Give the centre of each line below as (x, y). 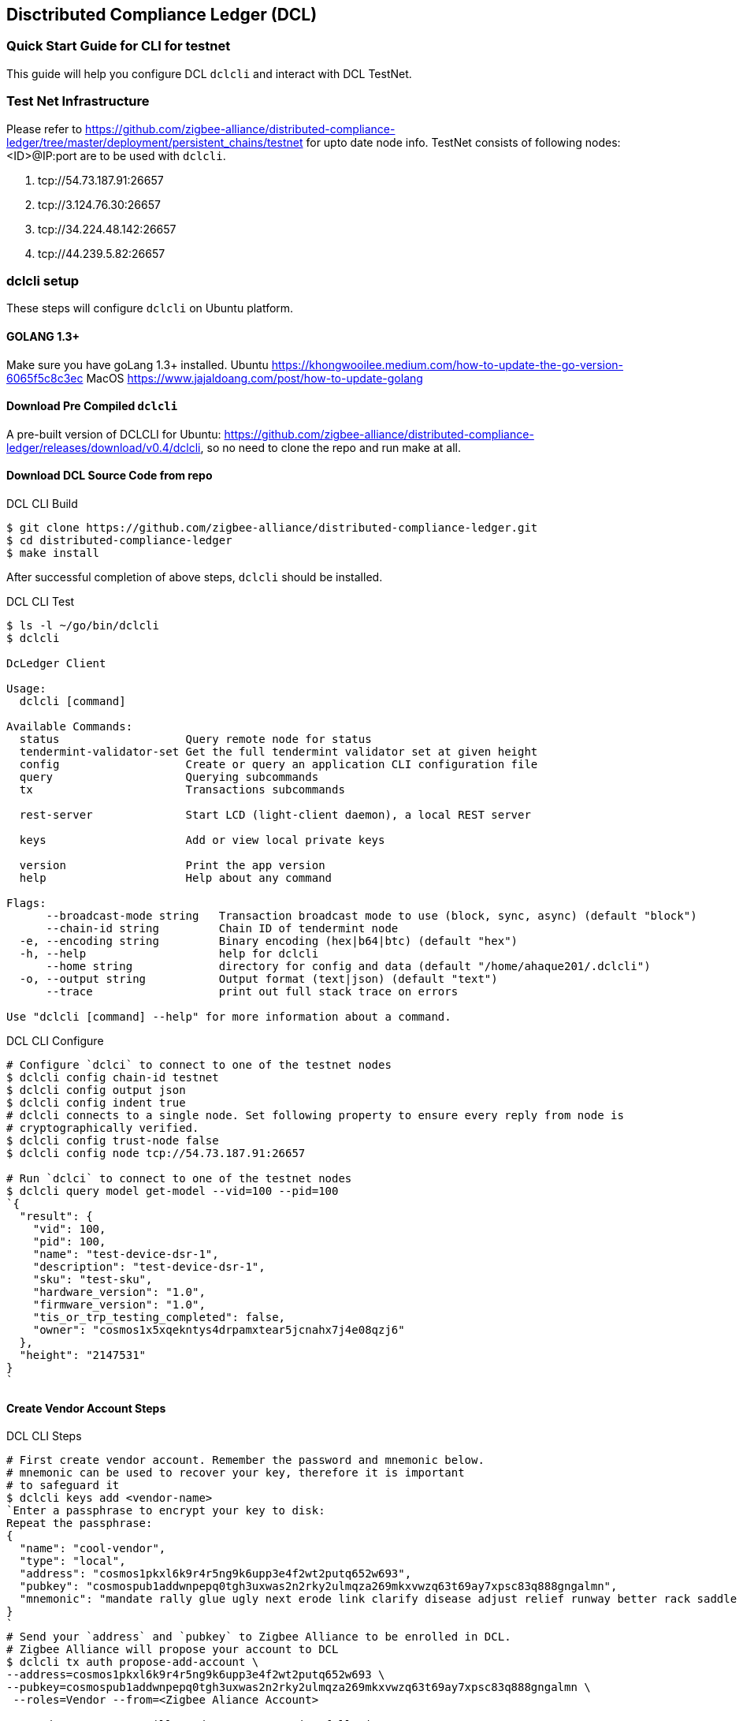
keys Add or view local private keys (202, 840)
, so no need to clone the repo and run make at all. (331, 447)
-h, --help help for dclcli (169, 953)
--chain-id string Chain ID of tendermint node (222, 928)
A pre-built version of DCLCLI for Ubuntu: (114, 434)
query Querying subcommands (169, 777)
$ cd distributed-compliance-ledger (119, 540)
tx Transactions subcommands (182, 789)
